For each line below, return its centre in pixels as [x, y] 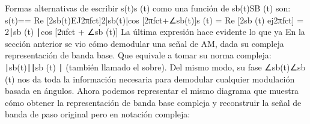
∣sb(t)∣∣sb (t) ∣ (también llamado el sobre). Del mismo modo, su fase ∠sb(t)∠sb [155, 67]
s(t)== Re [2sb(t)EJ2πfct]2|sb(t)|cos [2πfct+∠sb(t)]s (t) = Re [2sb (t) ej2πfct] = [154, 20]
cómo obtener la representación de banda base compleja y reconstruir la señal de [153, 102]
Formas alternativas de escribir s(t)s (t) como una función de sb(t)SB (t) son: [148, 8]
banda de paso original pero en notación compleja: [98, 114]
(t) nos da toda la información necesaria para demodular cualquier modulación [150, 79]
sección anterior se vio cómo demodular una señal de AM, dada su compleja [144, 43]
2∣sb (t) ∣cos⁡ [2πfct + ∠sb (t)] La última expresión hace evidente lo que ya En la [155, 32]
